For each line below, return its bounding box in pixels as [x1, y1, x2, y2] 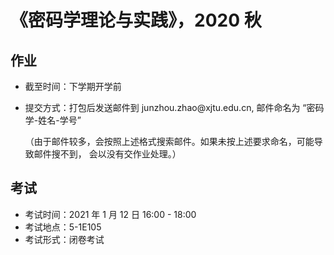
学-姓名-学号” [24, 114, 82, 126]
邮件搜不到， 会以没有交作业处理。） [33, 148, 182, 160]
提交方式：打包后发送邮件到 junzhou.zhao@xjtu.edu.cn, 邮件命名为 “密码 [24, 102, 325, 113]
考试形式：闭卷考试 [24, 233, 105, 245]
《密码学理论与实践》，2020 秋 [10, 9, 262, 32]
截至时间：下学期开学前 [24, 81, 122, 92]
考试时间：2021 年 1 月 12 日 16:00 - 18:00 [24, 208, 197, 220]
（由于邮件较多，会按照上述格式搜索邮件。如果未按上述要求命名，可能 [24, 136, 315, 147]
